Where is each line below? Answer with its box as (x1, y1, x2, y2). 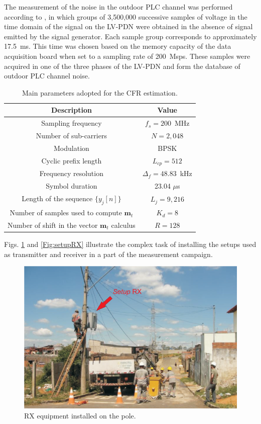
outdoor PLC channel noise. (4, 70, 90, 81)
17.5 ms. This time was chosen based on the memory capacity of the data (4, 41, 231, 51)
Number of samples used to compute (10, 207, 122, 218)
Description (51, 105, 92, 115)
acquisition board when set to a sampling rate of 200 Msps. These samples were (4, 50, 250, 61)
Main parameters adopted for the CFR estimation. (22, 87, 178, 98)
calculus (111, 220, 136, 230)
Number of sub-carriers (36, 130, 107, 141)
